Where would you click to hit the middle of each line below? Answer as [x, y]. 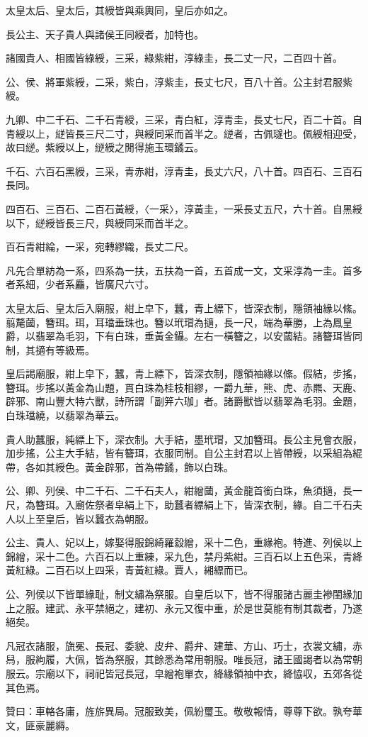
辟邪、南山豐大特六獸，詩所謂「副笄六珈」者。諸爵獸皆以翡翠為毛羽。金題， [184, 401]
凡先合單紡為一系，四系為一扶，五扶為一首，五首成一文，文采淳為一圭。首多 [184, 270]
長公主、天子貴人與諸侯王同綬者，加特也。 [105, 34]
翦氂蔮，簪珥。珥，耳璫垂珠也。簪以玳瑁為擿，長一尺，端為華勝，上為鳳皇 [179, 322]
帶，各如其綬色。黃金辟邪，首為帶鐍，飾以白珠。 [120, 466]
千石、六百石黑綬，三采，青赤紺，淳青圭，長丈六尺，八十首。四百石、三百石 [184, 171]
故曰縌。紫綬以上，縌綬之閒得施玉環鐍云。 [105, 147]
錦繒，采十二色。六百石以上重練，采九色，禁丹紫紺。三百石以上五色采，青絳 [184, 556]
